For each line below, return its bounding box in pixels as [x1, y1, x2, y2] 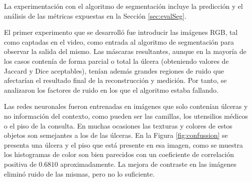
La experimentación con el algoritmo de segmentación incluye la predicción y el [4, 1, 243, 11]
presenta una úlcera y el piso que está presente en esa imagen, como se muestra [4, 139, 243, 150]
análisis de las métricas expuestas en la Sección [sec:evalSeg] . [4, 10, 187, 21]
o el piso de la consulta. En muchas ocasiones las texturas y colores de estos [4, 120, 233, 130]
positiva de [4, 158, 37, 169]
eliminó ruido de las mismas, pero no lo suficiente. [4, 168, 155, 179]
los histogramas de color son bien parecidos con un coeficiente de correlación [4, 149, 234, 159]
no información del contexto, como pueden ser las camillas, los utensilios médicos [4, 110, 248, 121]
